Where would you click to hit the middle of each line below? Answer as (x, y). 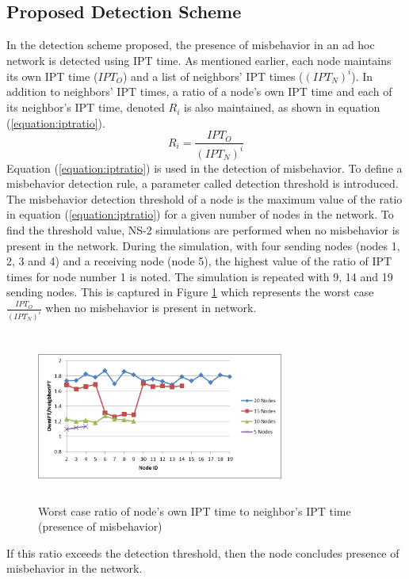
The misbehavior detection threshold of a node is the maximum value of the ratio (204, 198)
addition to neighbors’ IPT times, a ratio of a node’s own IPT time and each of (199, 91)
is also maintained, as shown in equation (282, 107)
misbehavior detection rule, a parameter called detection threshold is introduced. (203, 183)
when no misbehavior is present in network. (151, 308)
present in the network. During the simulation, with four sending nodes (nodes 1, (203, 245)
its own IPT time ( (52, 76)
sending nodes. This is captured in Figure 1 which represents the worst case (190, 292)
